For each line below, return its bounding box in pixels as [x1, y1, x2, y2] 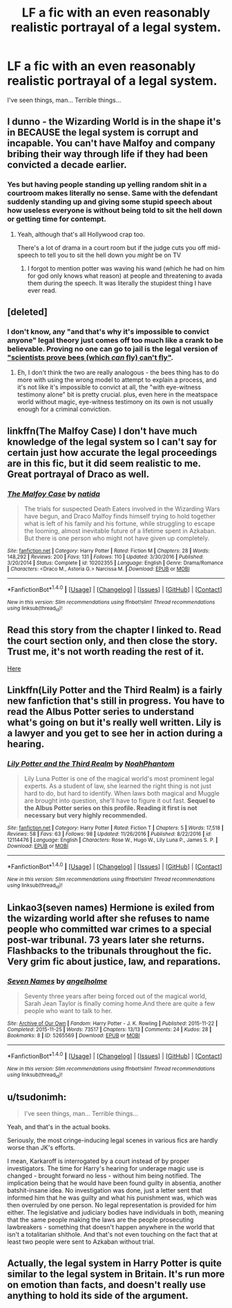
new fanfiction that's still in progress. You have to [7, 695, 225, 707]
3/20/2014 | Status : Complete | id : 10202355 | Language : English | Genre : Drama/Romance [7, 559, 224, 566]
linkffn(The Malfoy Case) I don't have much [7, 425, 197, 436]
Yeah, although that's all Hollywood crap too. [17, 230, 145, 238]
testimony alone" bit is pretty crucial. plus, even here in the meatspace [17, 390, 218, 398]
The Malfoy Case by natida [7, 489, 100, 499]
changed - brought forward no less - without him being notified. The [7, 1171, 202, 1180]
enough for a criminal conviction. [17, 405, 112, 414]
